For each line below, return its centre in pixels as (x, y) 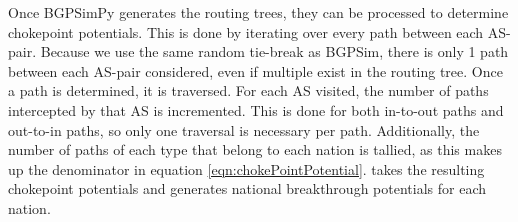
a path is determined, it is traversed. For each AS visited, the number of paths (248, 90)
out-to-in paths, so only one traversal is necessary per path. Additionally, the (244, 129)
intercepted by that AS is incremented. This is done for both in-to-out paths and (256, 109)
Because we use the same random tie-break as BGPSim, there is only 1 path (274, 51)
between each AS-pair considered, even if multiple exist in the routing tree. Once (255, 70)
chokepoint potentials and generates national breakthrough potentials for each (247, 188)
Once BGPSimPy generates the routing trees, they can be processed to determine (258, 12)
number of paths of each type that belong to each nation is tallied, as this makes (255, 149)
